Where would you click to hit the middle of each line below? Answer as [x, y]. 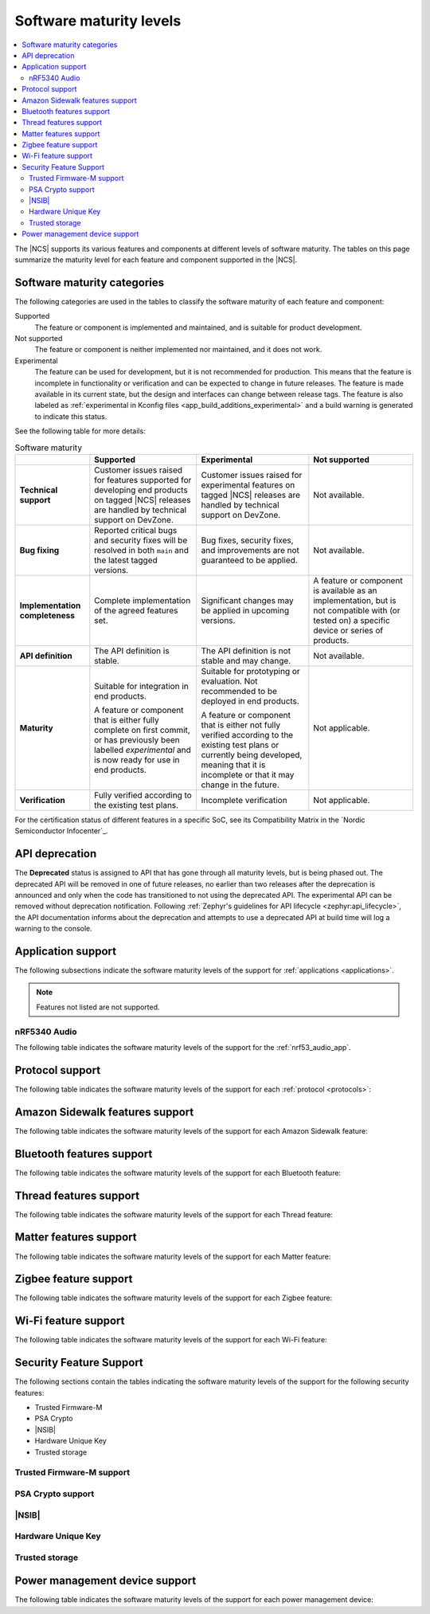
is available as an [345, 590]
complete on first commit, [142, 730]
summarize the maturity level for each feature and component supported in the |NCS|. [156, 260]
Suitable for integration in [141, 686]
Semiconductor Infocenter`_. [61, 831]
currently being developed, [252, 754]
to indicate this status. [71, 416]
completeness [47, 615]
